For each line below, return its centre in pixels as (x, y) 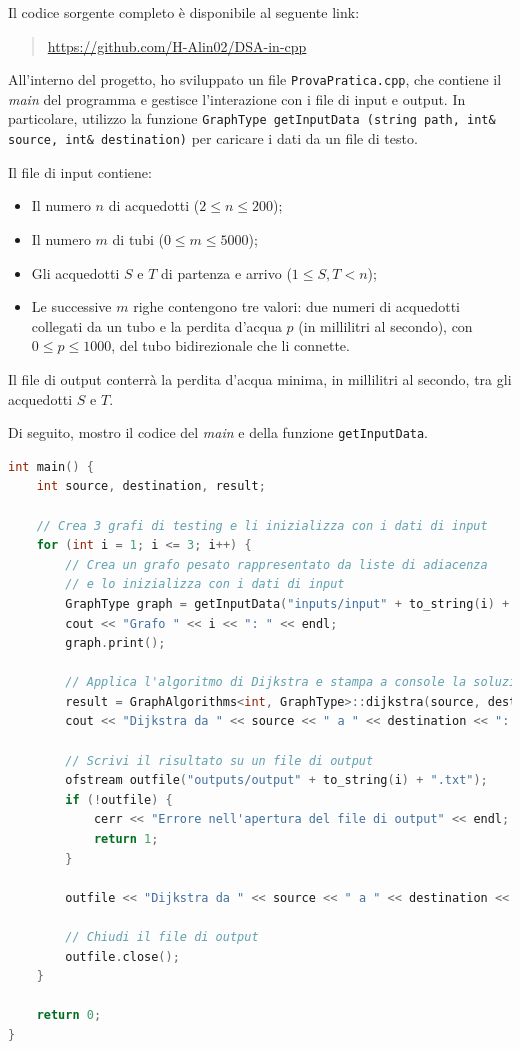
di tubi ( (138, 238)
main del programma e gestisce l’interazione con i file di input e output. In (237, 98)
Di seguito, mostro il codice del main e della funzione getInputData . (218, 432)
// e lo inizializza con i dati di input (205, 584)
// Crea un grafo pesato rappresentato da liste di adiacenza (276, 564)
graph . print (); (115, 643)
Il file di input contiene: (80, 171)
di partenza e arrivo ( (226, 272)
